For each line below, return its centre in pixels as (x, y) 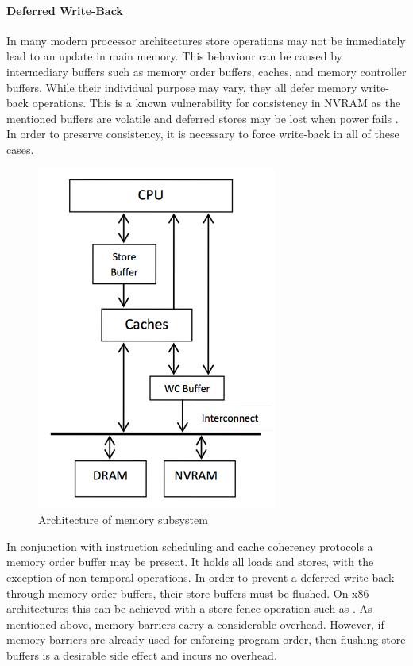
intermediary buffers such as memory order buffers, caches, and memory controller (206, 71)
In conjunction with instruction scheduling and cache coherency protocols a (190, 546)
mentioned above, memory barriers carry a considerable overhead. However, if (195, 624)
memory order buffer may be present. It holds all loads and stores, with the (190, 562)
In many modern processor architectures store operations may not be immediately (206, 40)
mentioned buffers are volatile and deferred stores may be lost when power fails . (203, 118)
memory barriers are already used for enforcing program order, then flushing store (206, 639)
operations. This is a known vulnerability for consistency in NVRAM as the (216, 103)
